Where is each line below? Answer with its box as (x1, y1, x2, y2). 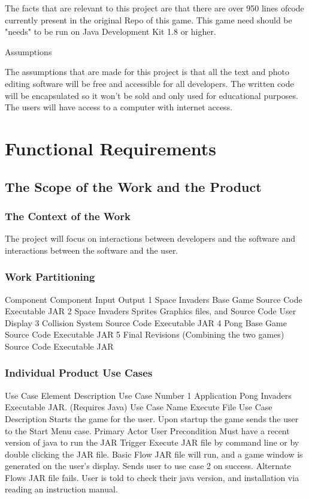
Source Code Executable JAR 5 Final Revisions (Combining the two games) (5, 328, 284, 341)
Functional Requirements (5, 136, 216, 160)
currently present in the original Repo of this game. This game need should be (5, 13, 292, 26)
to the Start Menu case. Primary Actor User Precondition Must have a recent (5, 424, 290, 437)
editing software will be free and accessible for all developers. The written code (5, 77, 294, 89)
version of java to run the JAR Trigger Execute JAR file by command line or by (5, 436, 299, 449)
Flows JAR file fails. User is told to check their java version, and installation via (5, 471, 299, 483)
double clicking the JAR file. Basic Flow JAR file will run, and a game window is (5, 447, 303, 460)
